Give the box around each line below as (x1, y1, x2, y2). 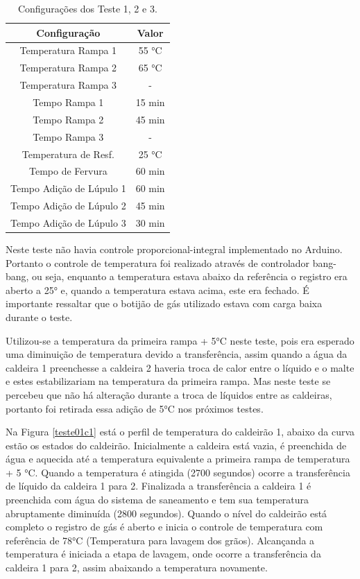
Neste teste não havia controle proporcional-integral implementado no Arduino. (6, 241, 343, 256)
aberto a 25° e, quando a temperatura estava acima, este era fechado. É (6, 282, 309, 297)
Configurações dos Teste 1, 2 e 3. (17, 1, 157, 15)
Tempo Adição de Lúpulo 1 (10, 181, 126, 196)
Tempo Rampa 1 (33, 94, 104, 109)
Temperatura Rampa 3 (19, 78, 117, 92)
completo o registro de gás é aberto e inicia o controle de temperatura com (6, 519, 323, 534)
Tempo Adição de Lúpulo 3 (10, 215, 126, 230)
